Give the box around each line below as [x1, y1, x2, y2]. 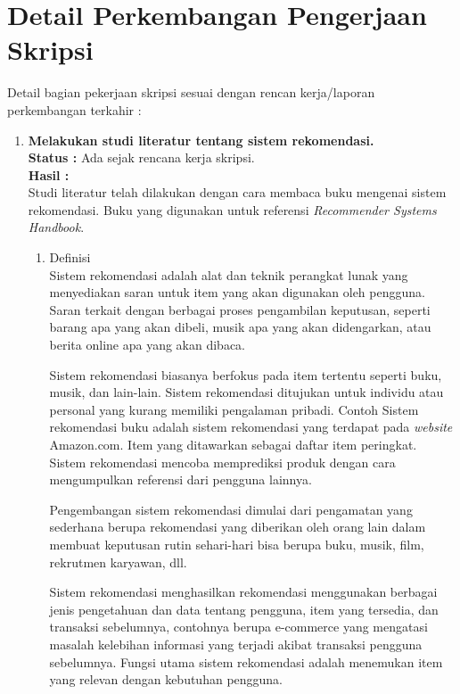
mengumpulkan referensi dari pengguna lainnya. [49, 470, 312, 489]
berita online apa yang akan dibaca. [49, 335, 246, 354]
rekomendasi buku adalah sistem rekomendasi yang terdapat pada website [49, 417, 453, 436]
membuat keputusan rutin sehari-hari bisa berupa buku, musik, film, [49, 534, 424, 553]
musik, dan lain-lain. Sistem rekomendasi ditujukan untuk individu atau [49, 383, 444, 401]
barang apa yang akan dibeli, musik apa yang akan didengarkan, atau [49, 318, 431, 336]
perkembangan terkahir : [7, 100, 142, 119]
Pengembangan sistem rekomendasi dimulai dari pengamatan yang [49, 500, 413, 518]
